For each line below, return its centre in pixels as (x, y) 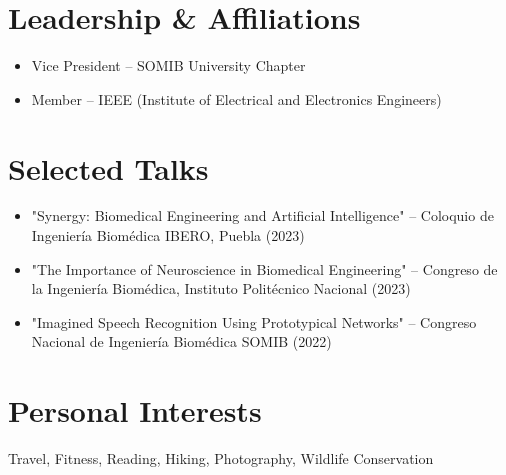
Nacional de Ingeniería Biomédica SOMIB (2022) (181, 341)
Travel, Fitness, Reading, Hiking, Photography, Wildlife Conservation (221, 458)
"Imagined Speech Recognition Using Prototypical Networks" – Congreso (254, 321)
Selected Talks (108, 167)
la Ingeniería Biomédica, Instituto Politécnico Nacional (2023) (221, 288)
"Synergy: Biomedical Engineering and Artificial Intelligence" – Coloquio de (262, 215)
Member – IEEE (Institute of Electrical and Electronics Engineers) (236, 98)
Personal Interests (135, 410)
